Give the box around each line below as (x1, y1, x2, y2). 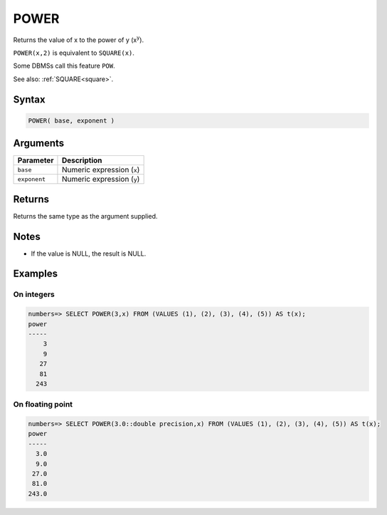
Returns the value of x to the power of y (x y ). (13, 34, 144, 44)
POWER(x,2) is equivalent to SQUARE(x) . (13, 48, 135, 57)
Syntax (13, 93, 46, 105)
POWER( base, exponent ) (28, 116, 115, 125)
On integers (13, 289, 55, 299)
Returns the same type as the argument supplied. (13, 212, 158, 220)
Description (61, 155, 102, 165)
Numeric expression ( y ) (61, 175, 140, 184)
